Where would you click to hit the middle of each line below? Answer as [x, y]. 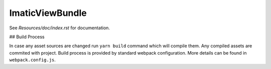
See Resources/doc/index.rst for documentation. [60, 28]
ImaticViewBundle [48, 13]
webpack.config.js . [33, 60]
